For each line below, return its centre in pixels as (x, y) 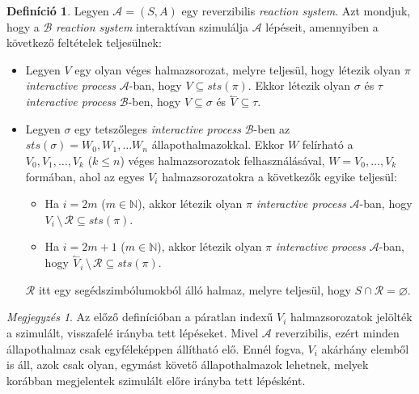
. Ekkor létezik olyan (299, 85)
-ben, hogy (154, 102)
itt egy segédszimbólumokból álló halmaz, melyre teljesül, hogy (195, 289)
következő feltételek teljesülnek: (84, 42)
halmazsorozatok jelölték (351, 317)
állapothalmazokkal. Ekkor (218, 144)
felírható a (328, 144)
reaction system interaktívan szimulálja (152, 26)
